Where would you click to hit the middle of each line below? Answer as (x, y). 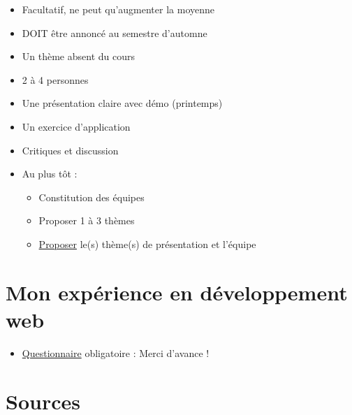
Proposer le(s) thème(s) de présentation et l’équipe (147, 243)
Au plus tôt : (50, 174)
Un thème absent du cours (78, 56)
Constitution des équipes (91, 197)
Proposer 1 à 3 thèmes (87, 220)
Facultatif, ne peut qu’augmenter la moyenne (118, 9)
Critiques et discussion (70, 150)
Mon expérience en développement (177, 292)
